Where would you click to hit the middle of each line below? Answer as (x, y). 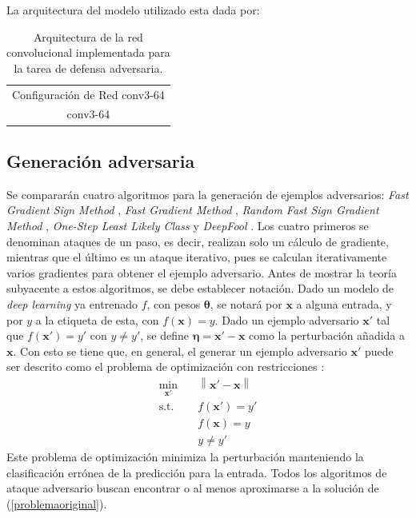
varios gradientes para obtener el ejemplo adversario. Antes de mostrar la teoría (202, 272)
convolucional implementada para (88, 52)
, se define (164, 335)
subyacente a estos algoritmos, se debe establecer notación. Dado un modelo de (200, 288)
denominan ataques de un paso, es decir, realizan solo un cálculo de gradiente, (198, 241)
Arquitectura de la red (88, 36)
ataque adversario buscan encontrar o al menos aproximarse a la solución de (193, 488)
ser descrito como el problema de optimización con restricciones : (166, 367)
